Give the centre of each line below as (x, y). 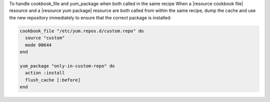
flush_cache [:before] (53, 80)
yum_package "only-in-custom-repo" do (67, 66)
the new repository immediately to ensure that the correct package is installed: (90, 17)
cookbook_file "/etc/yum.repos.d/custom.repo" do (82, 31)
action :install (45, 73)
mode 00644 (38, 45)
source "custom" (45, 38)
